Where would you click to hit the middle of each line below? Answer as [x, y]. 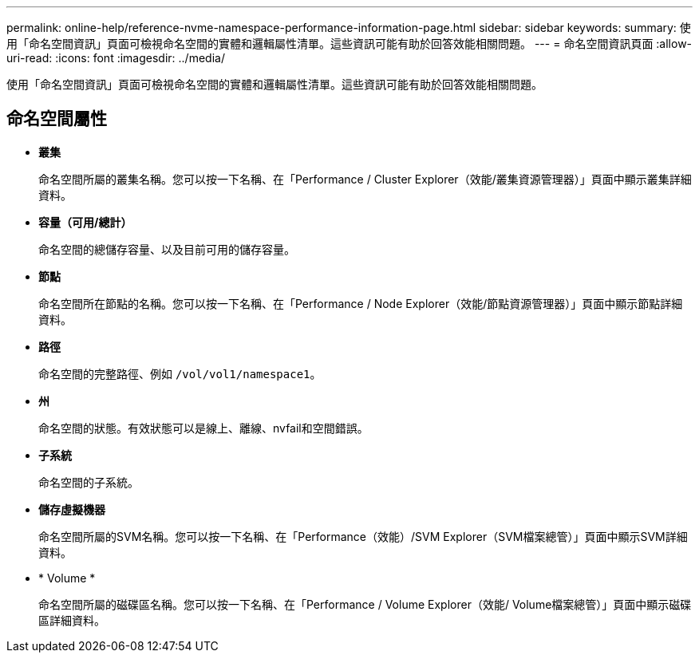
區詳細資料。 [72, 620]
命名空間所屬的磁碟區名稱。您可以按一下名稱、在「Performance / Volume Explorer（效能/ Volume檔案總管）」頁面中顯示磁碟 [365, 604]
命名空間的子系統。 [89, 482]
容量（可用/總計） [85, 222]
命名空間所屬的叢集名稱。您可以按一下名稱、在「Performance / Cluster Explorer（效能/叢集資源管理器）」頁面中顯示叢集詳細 [365, 179]
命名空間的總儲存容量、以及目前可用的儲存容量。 [167, 249]
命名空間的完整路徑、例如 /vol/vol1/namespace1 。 [180, 373]
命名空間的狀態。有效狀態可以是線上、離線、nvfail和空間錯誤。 [203, 428]
